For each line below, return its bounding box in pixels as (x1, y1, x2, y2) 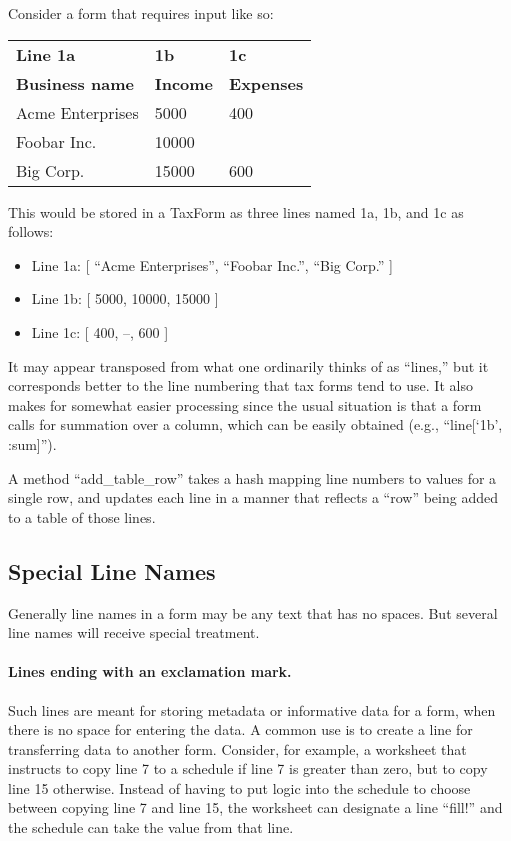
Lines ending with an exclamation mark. (8, 661, 292, 682)
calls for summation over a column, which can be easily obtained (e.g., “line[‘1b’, (8, 414, 503, 435)
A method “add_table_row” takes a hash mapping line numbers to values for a (8, 467, 497, 488)
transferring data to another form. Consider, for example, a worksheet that (8, 738, 467, 759)
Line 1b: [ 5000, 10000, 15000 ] (31, 288, 219, 309)
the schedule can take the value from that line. (8, 817, 294, 838)
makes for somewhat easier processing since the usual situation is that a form (8, 394, 482, 415)
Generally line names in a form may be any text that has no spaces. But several (8, 602, 498, 623)
